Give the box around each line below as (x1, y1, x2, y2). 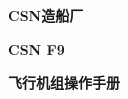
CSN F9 (8, 38, 65, 59)
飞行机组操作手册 (8, 72, 120, 93)
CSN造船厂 (8, 5, 84, 25)
